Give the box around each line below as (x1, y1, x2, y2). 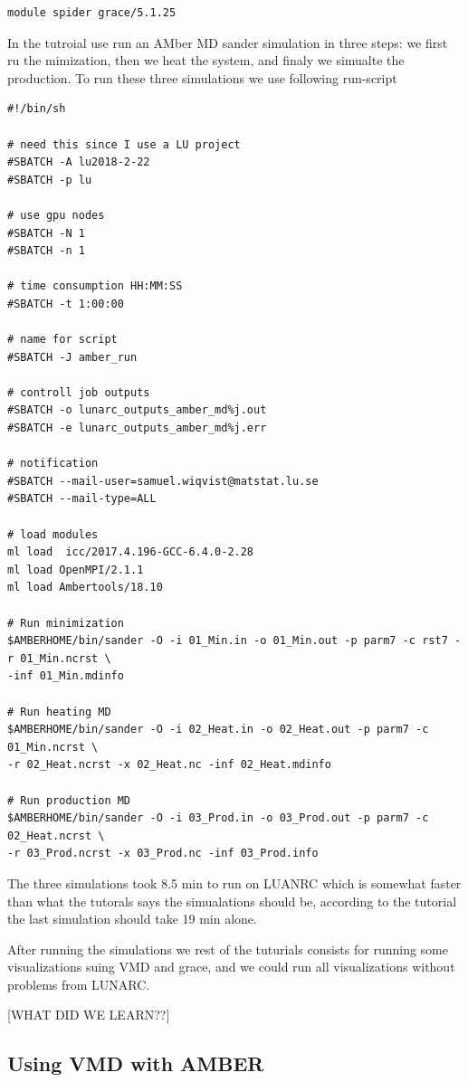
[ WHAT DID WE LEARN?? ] (7, 1005, 170, 1024)
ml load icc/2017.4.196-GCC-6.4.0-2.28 (7, 546, 254, 559)
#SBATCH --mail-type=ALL (7, 492, 157, 506)
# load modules (7, 527, 99, 541)
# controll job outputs (7, 385, 150, 399)
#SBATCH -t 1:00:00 (7, 297, 124, 310)
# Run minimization (7, 616, 124, 630)
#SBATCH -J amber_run (7, 350, 138, 364)
